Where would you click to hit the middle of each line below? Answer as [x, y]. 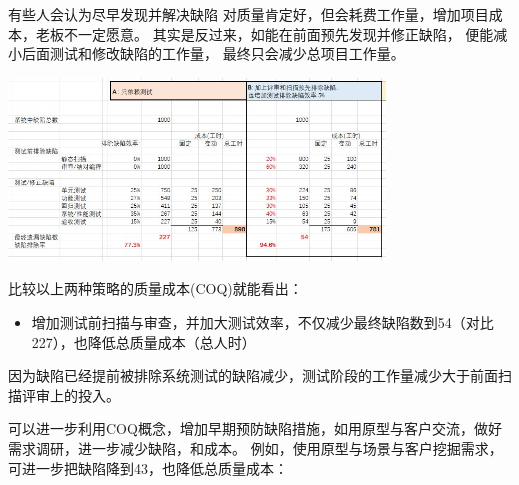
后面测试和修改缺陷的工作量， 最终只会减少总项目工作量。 [213, 53]
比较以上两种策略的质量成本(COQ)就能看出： [155, 288]
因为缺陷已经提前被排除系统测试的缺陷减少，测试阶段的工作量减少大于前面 [253, 375]
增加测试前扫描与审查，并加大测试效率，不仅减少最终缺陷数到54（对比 [262, 321]
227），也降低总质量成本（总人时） [143, 341]
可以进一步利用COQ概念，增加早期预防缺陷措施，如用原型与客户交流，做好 [255, 428]
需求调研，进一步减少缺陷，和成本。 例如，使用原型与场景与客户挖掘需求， [255, 447]
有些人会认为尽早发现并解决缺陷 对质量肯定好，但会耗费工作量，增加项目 [248, 14]
